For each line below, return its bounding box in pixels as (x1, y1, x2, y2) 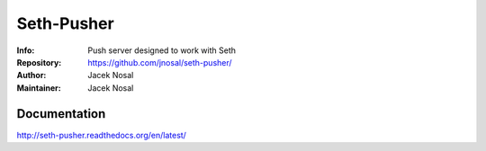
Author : (16, 70, 47, 81)
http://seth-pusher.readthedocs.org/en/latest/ (16, 129, 186, 140)
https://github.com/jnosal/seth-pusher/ (87, 57, 233, 67)
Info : (16, 45, 35, 56)
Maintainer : (16, 82, 62, 93)
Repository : (16, 57, 62, 67)
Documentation (16, 106, 106, 121)
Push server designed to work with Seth (87, 45, 237, 56)
